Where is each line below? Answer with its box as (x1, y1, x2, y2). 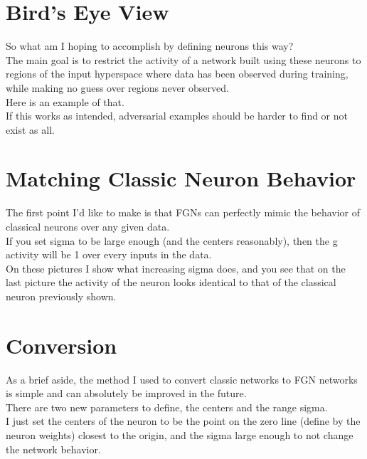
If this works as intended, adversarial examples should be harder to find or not (6, 108, 348, 123)
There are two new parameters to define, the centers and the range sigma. (6, 399, 328, 414)
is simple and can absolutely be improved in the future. (6, 386, 247, 401)
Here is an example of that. (6, 94, 124, 109)
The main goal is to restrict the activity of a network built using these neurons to (6, 52, 361, 67)
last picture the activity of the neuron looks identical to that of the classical (6, 275, 336, 290)
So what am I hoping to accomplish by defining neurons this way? (6, 38, 294, 53)
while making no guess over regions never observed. (6, 80, 229, 95)
